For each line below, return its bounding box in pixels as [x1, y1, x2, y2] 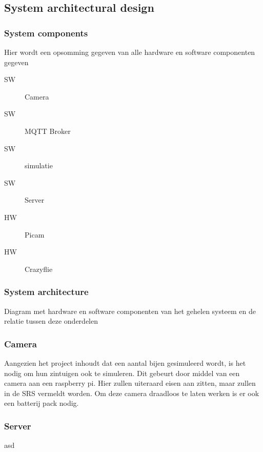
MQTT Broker [25, 125, 71, 136]
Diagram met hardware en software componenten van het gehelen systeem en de [4, 305, 256, 316]
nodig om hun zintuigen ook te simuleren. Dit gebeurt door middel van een [4, 367, 240, 378]
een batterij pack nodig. [4, 398, 79, 408]
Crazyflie [25, 263, 53, 274]
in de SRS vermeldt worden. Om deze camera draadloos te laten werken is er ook [4, 387, 259, 398]
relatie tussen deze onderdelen [4, 316, 98, 326]
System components [4, 26, 88, 39]
